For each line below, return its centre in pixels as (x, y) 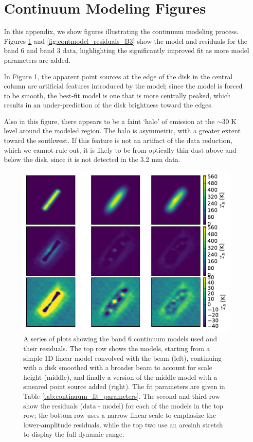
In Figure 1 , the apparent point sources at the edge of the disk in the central (118, 76)
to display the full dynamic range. (74, 434)
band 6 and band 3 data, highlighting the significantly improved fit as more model (126, 50)
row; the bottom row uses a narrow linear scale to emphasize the (120, 415)
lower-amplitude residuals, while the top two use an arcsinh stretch (123, 424)
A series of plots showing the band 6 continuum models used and (120, 339)
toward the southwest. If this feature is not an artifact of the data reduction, (118, 140)
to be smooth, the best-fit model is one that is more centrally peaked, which (117, 95)
